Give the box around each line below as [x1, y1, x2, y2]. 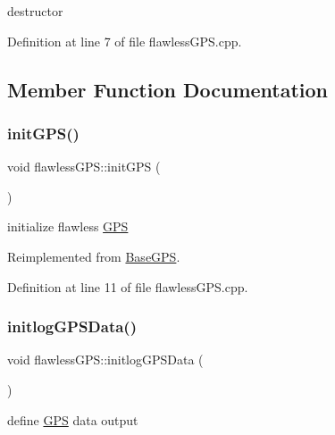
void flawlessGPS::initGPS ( [7, 157, 161, 176]
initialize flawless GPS [7, 217, 129, 236]
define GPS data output [7, 410, 138, 429]
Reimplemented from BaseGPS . [7, 247, 180, 265]
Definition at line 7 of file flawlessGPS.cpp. [7, 31, 242, 50]
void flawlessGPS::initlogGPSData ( [7, 350, 204, 369]
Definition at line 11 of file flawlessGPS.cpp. [7, 277, 248, 296]
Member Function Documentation [7, 75, 329, 103]
